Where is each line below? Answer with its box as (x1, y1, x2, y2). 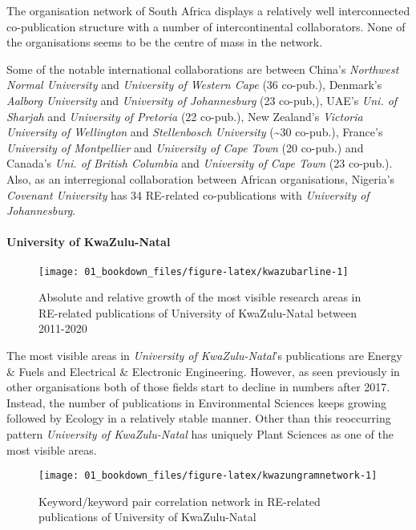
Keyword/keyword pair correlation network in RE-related (38, 492, 321, 509)
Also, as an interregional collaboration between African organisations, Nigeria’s (6, 170, 395, 187)
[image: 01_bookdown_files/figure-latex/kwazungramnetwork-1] (38, 470, 378, 482)
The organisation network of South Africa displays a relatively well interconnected (6, 2, 410, 18)
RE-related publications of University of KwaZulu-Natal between (38, 304, 357, 321)
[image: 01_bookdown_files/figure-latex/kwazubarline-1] (38, 265, 349, 277)
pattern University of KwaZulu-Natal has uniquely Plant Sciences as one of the (6, 425, 394, 442)
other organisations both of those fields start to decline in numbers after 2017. (6, 378, 390, 395)
